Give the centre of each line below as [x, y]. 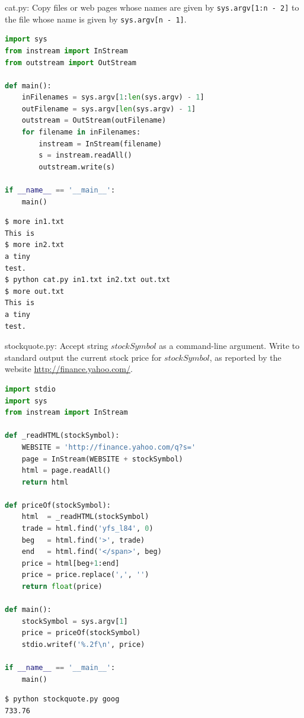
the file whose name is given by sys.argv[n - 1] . [96, 19]
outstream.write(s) [77, 167]
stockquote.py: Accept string [57, 346]
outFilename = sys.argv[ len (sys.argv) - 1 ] [109, 109]
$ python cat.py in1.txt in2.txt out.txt [88, 280]
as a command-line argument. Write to [229, 346]
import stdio [30, 389]
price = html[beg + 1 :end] [71, 563]
